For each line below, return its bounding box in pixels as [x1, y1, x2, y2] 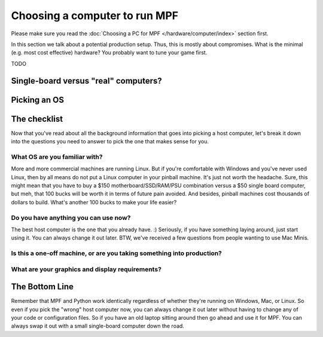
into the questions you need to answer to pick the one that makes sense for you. [11, 138, 209, 145]
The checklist [11, 114, 63, 124]
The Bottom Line [11, 281, 74, 292]
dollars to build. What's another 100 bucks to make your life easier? [11, 198, 177, 206]
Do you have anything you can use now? [11, 213, 131, 222]
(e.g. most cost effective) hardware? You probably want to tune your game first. [11, 49, 208, 56]
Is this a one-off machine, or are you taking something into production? [11, 249, 223, 258]
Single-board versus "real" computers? [11, 75, 162, 86]
